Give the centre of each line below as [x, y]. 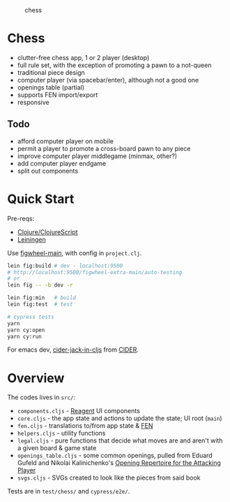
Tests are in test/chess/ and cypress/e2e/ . [69, 492]
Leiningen [32, 239]
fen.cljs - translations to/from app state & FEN [85, 426]
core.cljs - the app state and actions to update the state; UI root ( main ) [120, 418]
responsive [33, 102]
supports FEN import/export [58, 94]
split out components [48, 171]
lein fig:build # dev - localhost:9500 [65, 266]
